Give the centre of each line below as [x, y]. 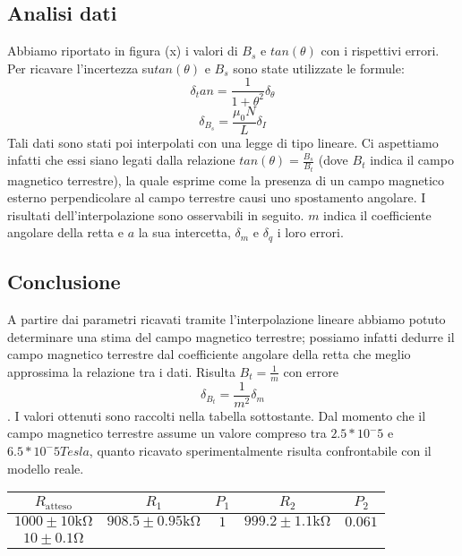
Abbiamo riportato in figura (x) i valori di [123, 51]
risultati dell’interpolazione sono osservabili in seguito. [156, 214]
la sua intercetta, [184, 232]
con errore [311, 371]
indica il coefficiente [377, 214]
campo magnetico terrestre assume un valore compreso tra [167, 433]
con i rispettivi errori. [380, 51]
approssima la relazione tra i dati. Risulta [121, 371]
